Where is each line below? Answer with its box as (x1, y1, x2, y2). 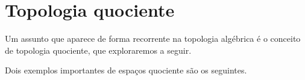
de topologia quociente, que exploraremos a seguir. (5, 44, 192, 56)
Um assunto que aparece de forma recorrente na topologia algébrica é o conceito (5, 32, 301, 45)
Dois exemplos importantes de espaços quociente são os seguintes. (5, 64, 247, 76)
